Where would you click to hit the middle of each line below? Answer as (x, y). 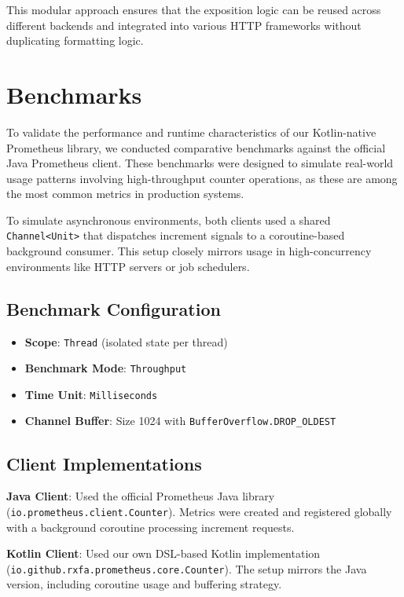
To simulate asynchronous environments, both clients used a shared (169, 220)
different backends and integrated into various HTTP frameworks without (184, 25)
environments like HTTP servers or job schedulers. (128, 266)
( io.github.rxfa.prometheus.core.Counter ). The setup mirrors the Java (187, 568)
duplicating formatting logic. (75, 40)
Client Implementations (104, 463)
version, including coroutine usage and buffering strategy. (144, 584)
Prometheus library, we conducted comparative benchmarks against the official (196, 147)
